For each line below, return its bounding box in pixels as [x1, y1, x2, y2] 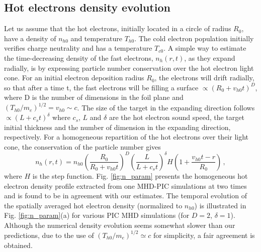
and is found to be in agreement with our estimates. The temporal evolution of [4, 190, 247, 201]
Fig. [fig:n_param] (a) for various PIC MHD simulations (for [4, 210, 190, 220]
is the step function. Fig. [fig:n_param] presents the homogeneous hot [32, 170, 248, 181]
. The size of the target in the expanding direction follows [77, 102, 255, 112]
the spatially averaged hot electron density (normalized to [4, 200, 183, 210]
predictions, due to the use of [4, 229, 94, 240]
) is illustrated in [194, 200, 246, 210]
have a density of [4, 33, 56, 43]
